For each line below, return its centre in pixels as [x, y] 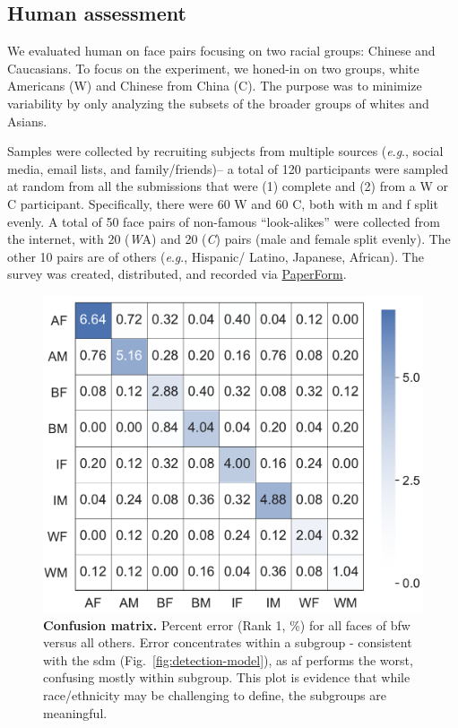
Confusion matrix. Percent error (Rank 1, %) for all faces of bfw [227, 624]
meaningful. [75, 712]
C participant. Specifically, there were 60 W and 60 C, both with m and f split [223, 203]
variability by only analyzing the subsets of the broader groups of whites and [218, 103]
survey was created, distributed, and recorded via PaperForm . [177, 274]
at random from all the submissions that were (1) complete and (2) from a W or [228, 186]
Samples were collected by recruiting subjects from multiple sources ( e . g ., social [225, 151]
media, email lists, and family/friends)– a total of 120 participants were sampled [228, 168]
